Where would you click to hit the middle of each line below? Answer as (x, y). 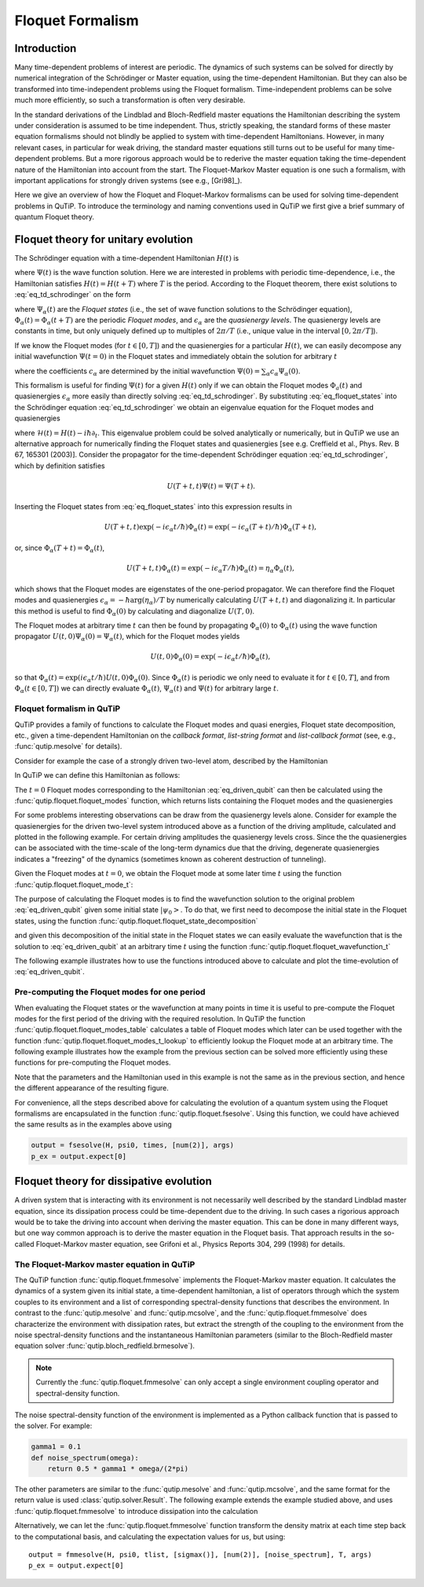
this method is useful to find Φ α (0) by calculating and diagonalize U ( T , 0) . (135, 612)
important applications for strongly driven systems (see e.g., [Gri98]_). (128, 180)
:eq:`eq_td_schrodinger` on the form (73, 295)
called (24, 1244)
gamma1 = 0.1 (56, 1447)
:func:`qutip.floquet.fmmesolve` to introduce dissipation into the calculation (136, 1511)
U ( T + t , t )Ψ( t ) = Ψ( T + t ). (211, 486)
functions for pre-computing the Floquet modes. (93, 1063)
